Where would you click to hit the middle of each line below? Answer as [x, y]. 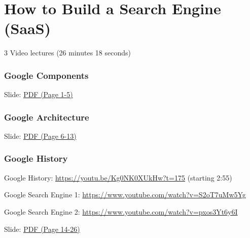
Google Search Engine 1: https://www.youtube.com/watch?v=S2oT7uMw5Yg [125, 195]
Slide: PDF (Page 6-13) [40, 136]
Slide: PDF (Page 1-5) [39, 94]
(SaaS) [28, 28]
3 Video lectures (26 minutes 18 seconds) [67, 53]
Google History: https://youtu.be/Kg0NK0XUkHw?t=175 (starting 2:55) [118, 177]
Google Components [46, 75]
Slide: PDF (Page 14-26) [42, 229]
